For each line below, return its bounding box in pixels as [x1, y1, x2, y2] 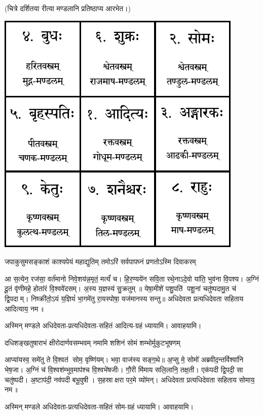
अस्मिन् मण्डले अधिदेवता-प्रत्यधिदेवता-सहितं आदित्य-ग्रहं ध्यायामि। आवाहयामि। [5, 320, 202, 331]
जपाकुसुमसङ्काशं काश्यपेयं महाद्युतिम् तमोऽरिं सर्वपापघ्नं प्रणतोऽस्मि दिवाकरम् [5, 256, 196, 267]
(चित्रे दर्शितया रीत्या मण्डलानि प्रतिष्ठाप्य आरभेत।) [5, 3, 131, 13]
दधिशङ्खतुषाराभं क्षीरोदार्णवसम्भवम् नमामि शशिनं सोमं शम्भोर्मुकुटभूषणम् [5, 337, 180, 348]
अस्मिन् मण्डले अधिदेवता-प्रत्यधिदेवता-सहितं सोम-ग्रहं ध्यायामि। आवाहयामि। [5, 401, 194, 411]
